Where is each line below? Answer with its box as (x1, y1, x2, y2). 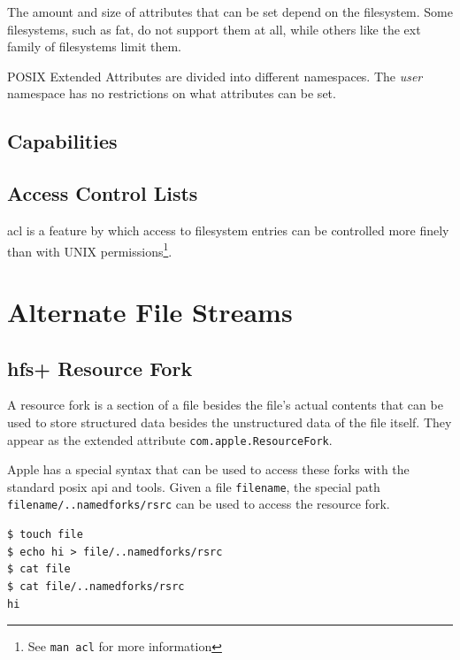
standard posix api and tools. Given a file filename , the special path (7, 477, 380, 495)
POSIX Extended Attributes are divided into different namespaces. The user (7, 66, 423, 85)
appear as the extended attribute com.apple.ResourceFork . (7, 430, 333, 449)
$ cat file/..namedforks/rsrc (7, 579, 185, 593)
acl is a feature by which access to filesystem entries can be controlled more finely (7, 220, 449, 239)
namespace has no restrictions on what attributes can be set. (7, 84, 336, 103)
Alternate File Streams (7, 293, 293, 329)
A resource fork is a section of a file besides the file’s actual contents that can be (7, 395, 443, 414)
